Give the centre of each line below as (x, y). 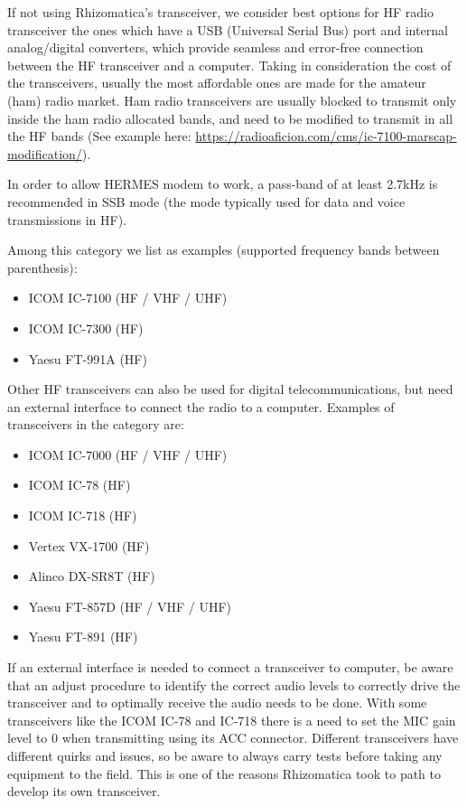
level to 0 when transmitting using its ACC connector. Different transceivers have (233, 738)
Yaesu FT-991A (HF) (88, 358)
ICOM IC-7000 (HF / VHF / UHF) (128, 454)
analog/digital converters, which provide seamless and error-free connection (215, 47)
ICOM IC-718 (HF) (83, 515)
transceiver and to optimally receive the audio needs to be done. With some (217, 703)
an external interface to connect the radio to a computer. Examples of (201, 406)
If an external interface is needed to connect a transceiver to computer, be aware (230, 667)
